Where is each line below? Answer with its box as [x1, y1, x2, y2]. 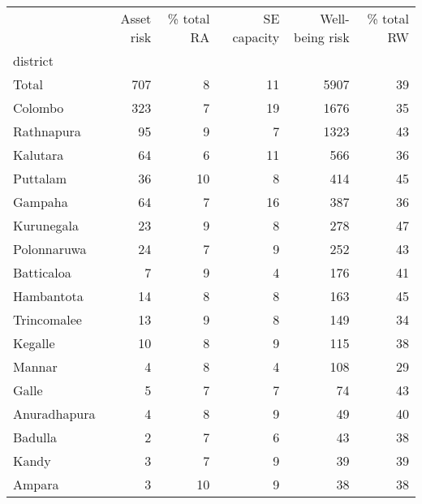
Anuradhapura [13, 404, 96, 423]
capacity [232, 28, 280, 46]
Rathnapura [13, 122, 81, 140]
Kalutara [13, 145, 64, 164]
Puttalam [13, 169, 67, 187]
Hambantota [13, 286, 84, 305]
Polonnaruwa [13, 239, 87, 258]
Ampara [13, 475, 59, 493]
